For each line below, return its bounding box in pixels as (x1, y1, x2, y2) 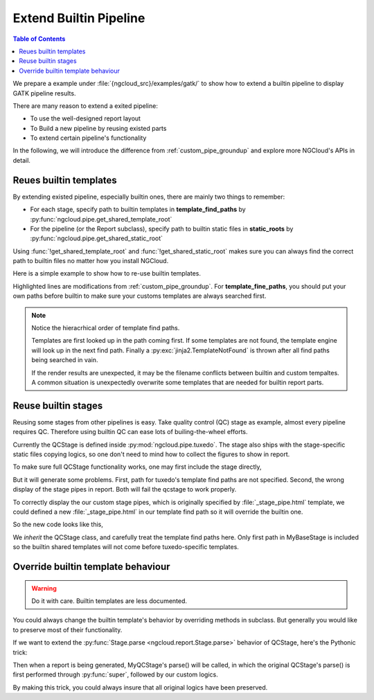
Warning (31, 584, 57, 592)
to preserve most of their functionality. (12, 625, 123, 634)
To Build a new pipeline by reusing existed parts (30, 124, 167, 132)
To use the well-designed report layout (30, 114, 141, 123)
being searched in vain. (31, 356, 98, 364)
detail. (12, 156, 31, 164)
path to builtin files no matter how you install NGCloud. (12, 257, 169, 265)
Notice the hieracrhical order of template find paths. (31, 324, 180, 332)
